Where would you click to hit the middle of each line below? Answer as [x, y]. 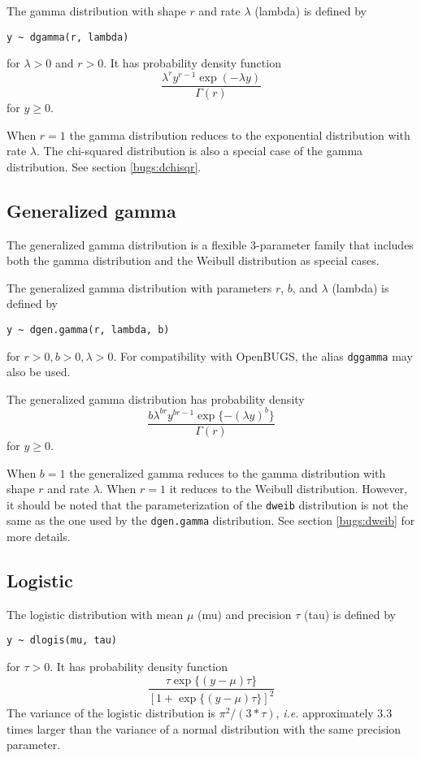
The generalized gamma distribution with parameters [139, 287]
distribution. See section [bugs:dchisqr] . [104, 166]
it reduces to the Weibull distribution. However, [288, 489]
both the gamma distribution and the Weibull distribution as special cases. [193, 260]
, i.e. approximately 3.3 [334, 713]
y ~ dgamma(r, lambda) [68, 37]
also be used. [39, 372]
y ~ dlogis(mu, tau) [62, 641]
